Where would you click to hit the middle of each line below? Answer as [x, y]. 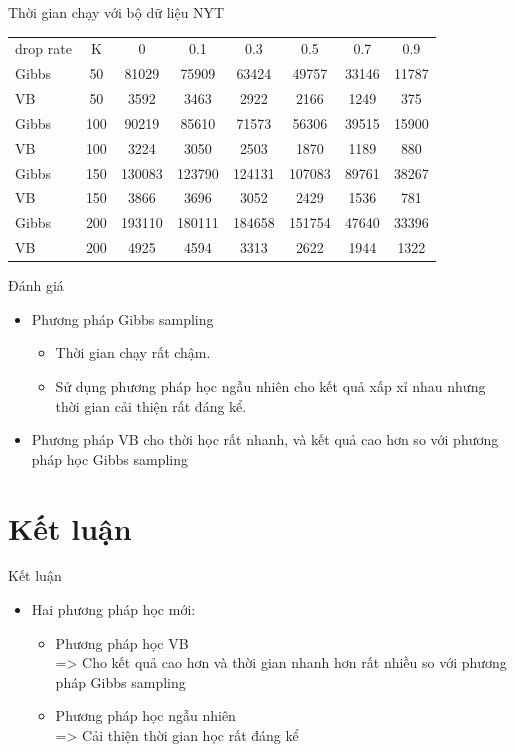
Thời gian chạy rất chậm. [133, 352]
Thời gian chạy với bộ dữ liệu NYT [116, 12]
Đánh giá [36, 285]
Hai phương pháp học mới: [113, 609]
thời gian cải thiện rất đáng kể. [151, 405]
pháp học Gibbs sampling [110, 458]
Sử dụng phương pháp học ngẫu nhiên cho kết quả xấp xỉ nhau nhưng [270, 385]
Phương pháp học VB [122, 642]
